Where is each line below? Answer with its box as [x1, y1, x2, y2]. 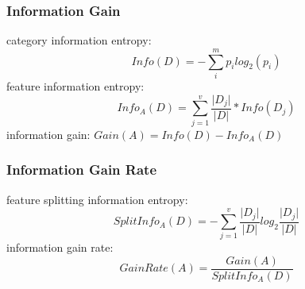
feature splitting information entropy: [6, 191, 188, 207]
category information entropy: [6, 32, 152, 48]
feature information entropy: [6, 77, 145, 94]
